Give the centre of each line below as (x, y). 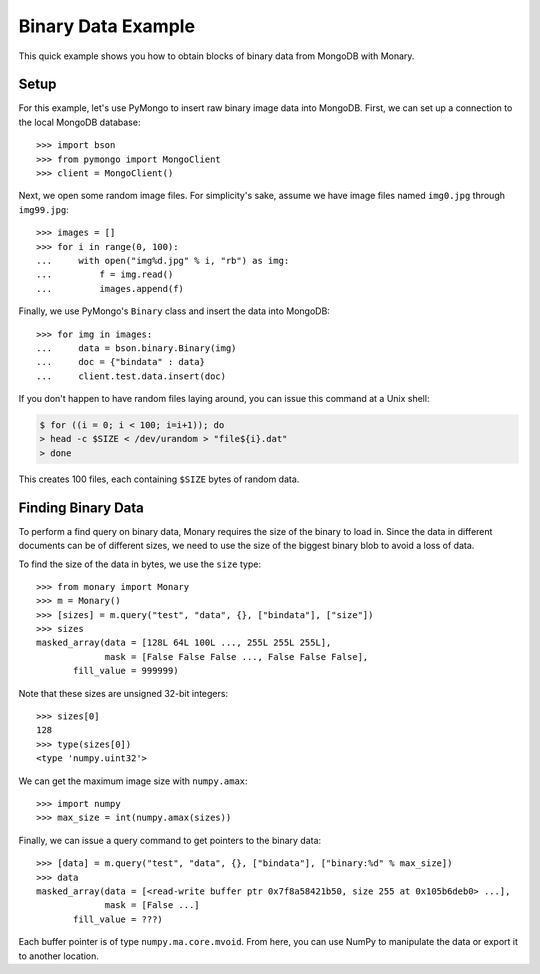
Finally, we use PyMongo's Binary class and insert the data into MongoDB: (174, 311)
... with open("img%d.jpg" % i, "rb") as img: (163, 260)
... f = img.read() (105, 274)
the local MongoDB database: (79, 122)
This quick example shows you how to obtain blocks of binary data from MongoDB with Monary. (216, 56)
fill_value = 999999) (126, 671)
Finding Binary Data (81, 507)
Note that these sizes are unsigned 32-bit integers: (123, 693)
